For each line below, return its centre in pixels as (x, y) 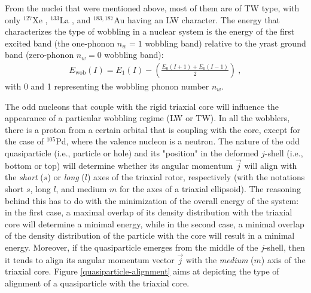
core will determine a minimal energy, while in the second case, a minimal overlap (155, 223)
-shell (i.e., (284, 152)
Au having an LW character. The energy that (197, 19)
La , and (75, 19)
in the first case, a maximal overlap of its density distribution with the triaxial (149, 212)
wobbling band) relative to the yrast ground (225, 43)
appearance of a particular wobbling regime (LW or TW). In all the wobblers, (147, 118)
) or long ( (66, 177)
